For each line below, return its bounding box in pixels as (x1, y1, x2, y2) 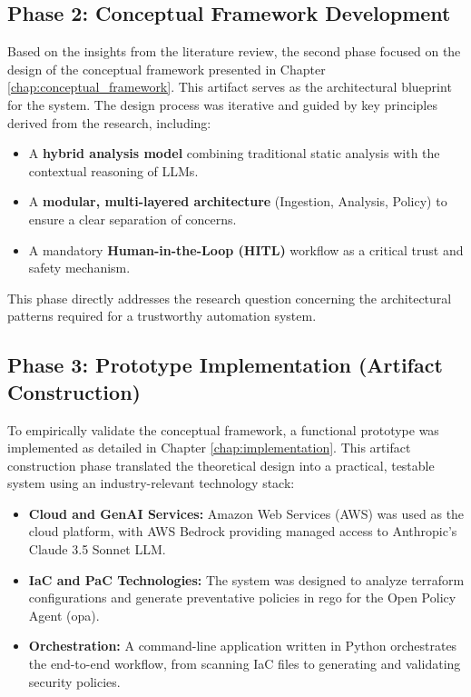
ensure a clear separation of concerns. (28, 209, 237, 228)
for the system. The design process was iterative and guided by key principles (7, 95, 437, 114)
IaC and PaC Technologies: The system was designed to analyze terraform (28, 570, 465, 589)
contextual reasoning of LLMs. (28, 161, 199, 180)
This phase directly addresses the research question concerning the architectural (7, 288, 452, 307)
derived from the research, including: (7, 113, 211, 132)
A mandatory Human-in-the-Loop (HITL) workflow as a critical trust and (28, 240, 464, 259)
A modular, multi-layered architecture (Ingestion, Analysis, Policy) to (28, 192, 447, 211)
